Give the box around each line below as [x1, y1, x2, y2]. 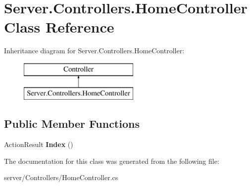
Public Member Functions [4, 116, 140, 131]
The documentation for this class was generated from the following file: [4, 155, 219, 166]
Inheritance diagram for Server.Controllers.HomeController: [4, 45, 185, 56]
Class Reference [4, 17, 114, 37]
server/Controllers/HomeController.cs [4, 172, 118, 183]
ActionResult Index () [4, 139, 73, 149]
